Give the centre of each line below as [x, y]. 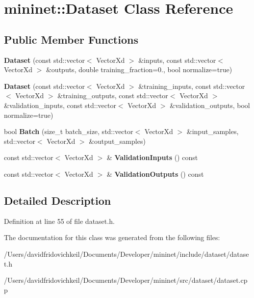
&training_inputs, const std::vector [192, 86]
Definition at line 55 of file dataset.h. [59, 221]
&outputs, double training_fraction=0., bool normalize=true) [139, 69]
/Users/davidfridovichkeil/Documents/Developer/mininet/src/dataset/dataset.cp [126, 280]
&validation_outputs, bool [210, 105]
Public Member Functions [71, 39]
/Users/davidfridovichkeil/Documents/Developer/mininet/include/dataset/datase [127, 254]
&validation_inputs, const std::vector [60, 105]
